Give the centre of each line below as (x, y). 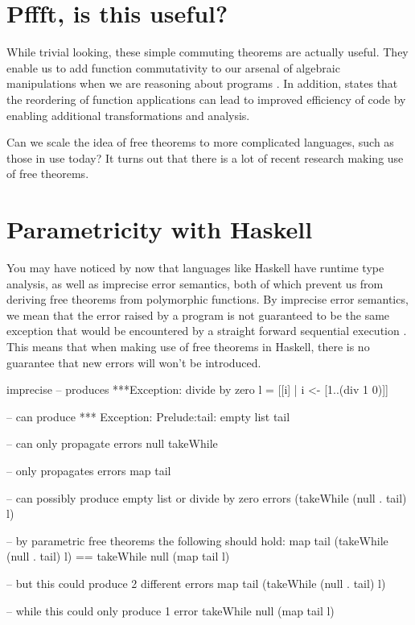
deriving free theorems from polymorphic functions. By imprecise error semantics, (207, 299)
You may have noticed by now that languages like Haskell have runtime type (195, 267)
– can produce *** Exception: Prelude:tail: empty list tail (148, 416)
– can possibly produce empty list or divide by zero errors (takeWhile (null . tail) (207, 497)
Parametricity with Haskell (160, 229)
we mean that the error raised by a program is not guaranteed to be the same (198, 315)
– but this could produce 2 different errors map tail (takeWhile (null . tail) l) (196, 583)
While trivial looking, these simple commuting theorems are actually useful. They (207, 52)
